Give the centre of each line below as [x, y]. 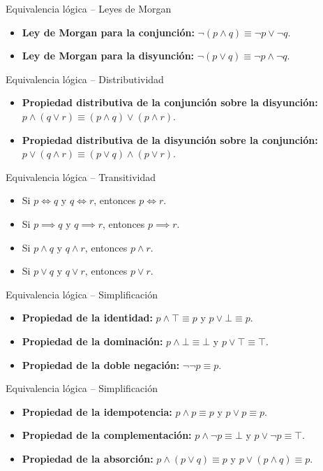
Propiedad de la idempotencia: [97, 411]
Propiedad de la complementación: [107, 435]
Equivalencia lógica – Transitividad [81, 176]
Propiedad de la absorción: [88, 458]
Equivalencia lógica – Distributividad [85, 79]
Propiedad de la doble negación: [101, 364]
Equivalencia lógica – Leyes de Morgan [89, 8]
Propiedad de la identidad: [87, 318]
